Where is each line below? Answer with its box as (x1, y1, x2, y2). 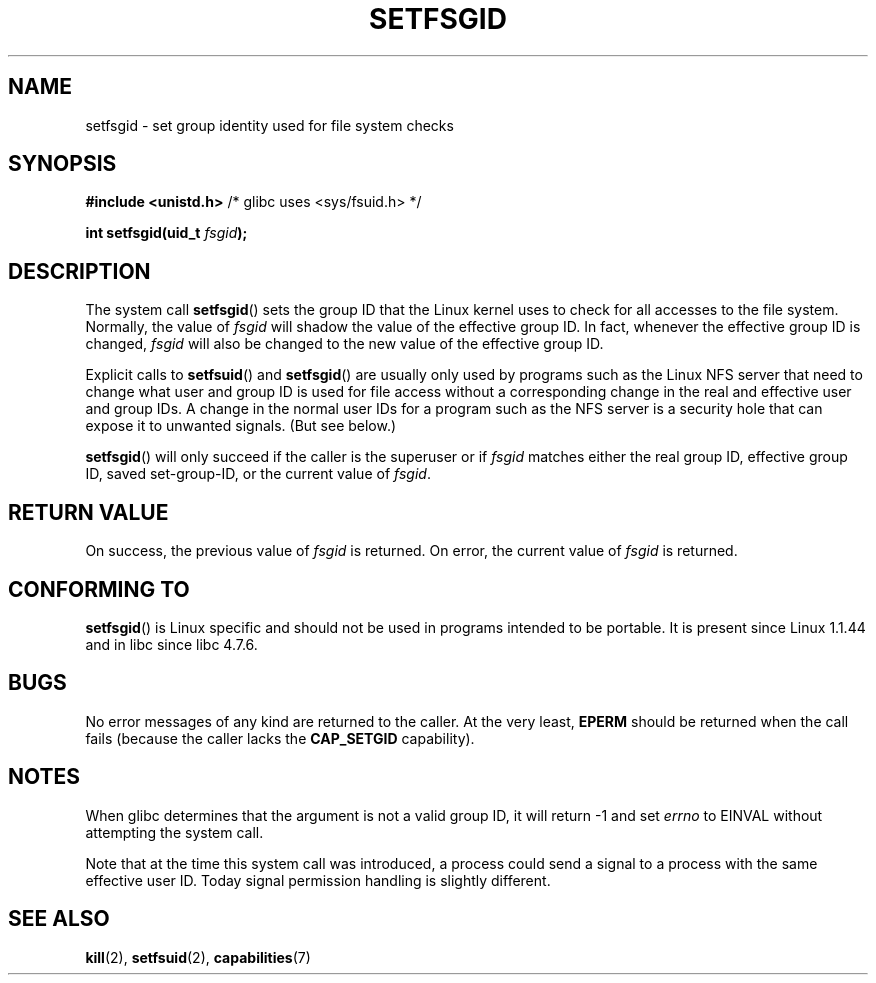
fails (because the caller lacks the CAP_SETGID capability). (85, 729, 475, 747)
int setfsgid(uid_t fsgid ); (85, 224, 248, 242)
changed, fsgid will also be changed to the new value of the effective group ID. (85, 335, 604, 353)
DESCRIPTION (8, 258, 151, 284)
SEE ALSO (8, 906, 110, 932)
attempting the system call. (85, 823, 264, 841)
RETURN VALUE (8, 499, 169, 525)
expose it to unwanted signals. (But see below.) (85, 417, 397, 435)
